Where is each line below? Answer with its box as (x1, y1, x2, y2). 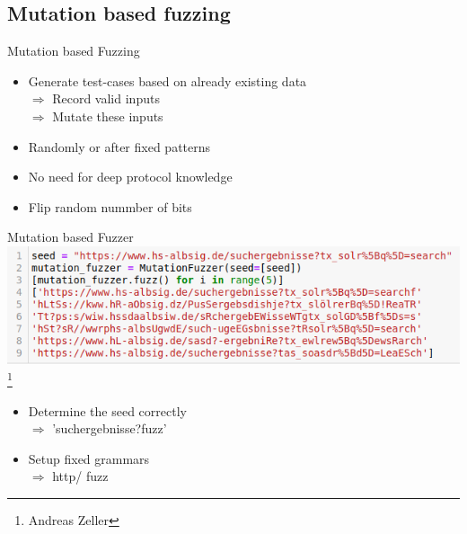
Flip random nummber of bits (28, 197, 192, 216)
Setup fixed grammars (28, 449, 150, 467)
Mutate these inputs (52, 106, 163, 125)
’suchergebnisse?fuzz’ (52, 419, 167, 438)
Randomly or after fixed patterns (28, 137, 211, 156)
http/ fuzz (52, 467, 109, 485)
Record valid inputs (52, 89, 160, 108)
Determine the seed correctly (28, 401, 187, 420)
